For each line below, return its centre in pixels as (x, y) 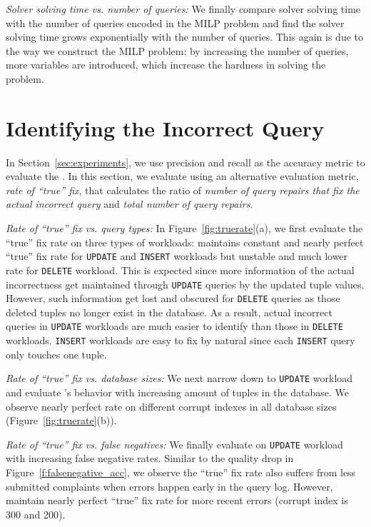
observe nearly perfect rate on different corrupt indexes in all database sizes (171, 406)
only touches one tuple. (56, 354)
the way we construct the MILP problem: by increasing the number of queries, (177, 50)
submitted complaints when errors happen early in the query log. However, (169, 486)
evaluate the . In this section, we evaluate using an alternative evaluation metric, (182, 176)
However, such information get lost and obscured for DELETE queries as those (173, 298)
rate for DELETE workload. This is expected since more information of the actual (180, 270)
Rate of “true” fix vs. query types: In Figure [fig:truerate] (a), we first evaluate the (184, 228)
